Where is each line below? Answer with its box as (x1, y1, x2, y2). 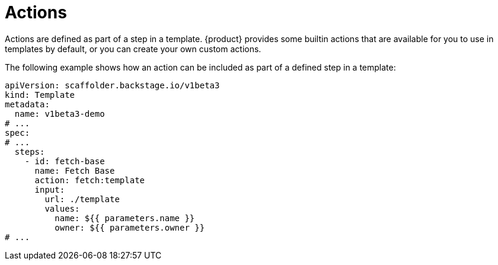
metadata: (5, 99, 50, 109)
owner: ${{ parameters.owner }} (55, 222, 205, 232)
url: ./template (44, 194, 120, 204)
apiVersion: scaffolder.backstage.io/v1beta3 (5, 80, 220, 90)
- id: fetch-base (24, 156, 105, 166)
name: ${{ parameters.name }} (55, 213, 195, 223)
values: (44, 203, 80, 213)
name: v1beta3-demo (14, 108, 105, 119)
